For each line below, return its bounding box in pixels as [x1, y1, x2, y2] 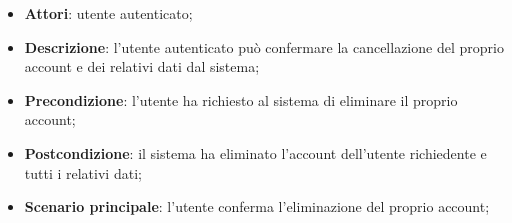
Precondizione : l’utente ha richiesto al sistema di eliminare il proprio [24, 89, 458, 110]
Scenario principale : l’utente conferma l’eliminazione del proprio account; [24, 196, 490, 217]
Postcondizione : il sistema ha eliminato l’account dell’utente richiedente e [24, 142, 487, 163]
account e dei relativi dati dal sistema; [24, 56, 260, 77]
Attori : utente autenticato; [24, 3, 193, 23]
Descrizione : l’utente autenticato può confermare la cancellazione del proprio [24, 36, 504, 57]
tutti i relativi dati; [24, 162, 142, 183]
